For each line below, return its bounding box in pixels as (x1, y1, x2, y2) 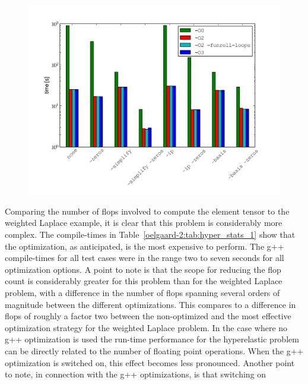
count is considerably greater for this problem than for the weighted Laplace (5, 275, 282, 287)
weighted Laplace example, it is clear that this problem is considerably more (5, 216, 282, 229)
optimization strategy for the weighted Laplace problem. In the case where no (5, 321, 288, 333)
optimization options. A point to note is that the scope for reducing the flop (5, 263, 281, 275)
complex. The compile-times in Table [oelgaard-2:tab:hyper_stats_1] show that (5, 228, 296, 241)
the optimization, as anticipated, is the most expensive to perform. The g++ (5, 240, 284, 252)
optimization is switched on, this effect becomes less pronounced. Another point (5, 356, 295, 369)
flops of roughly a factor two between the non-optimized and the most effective (5, 310, 291, 322)
